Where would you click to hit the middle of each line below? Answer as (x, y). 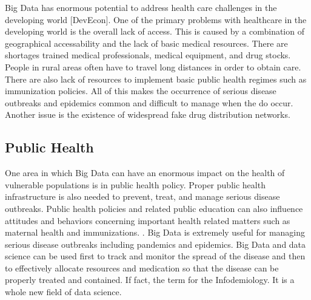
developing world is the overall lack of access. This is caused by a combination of (155, 31)
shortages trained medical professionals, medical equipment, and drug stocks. (148, 55)
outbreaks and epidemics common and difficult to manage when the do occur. (149, 102)
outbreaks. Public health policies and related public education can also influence (154, 208)
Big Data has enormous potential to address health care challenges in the (141, 7)
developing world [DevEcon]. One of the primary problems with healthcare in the (156, 19)
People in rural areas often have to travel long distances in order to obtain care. (153, 66)
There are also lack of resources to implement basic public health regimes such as (156, 79)
